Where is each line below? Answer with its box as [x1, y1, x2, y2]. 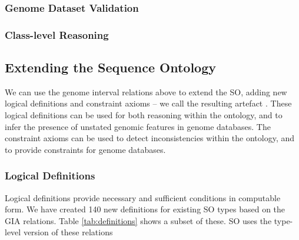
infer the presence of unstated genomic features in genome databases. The [5, 120, 271, 132]
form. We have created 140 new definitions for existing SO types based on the [5, 203, 285, 215]
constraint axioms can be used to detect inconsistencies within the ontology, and [5, 132, 295, 144]
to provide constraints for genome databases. [5, 143, 166, 155]
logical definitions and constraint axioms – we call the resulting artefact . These [5, 97, 292, 109]
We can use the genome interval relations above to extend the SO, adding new [5, 85, 287, 98]
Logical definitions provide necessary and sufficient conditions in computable [5, 191, 281, 204]
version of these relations [23, 226, 113, 238]
